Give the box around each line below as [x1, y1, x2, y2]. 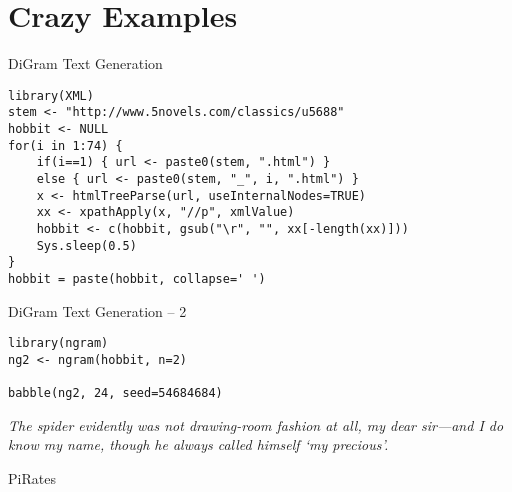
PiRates [8, 468, 56, 488]
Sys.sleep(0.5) [36, 238, 137, 253]
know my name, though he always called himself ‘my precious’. [8, 434, 389, 455]
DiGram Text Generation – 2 [8, 300, 187, 321]
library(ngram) [8, 336, 109, 351]
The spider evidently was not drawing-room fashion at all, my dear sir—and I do [8, 414, 504, 435]
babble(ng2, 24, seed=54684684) [8, 386, 223, 401]
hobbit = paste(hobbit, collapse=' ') [8, 271, 266, 286]
